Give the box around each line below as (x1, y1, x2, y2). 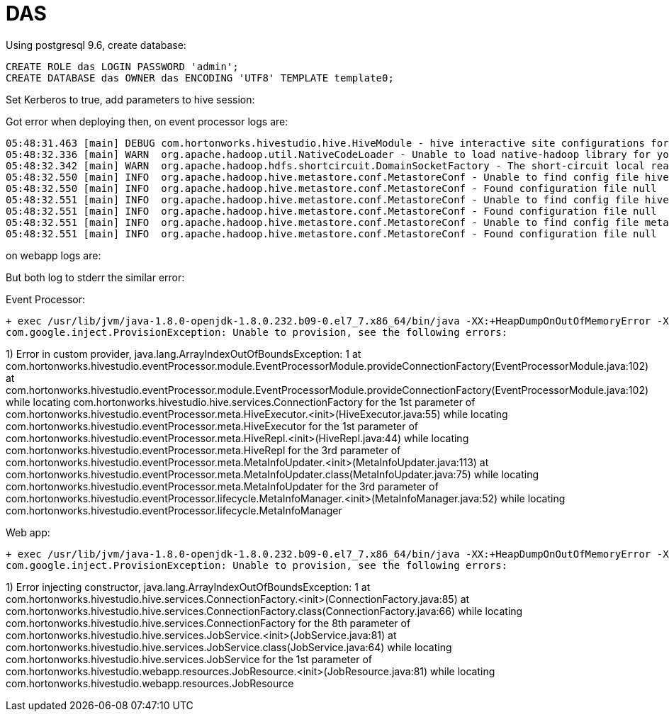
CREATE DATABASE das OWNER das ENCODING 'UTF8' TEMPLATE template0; (6, 72, 394, 84)
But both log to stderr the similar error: (6, 271, 185, 283)
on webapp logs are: (6, 249, 101, 261)
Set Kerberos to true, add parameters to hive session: (6, 93, 255, 106)
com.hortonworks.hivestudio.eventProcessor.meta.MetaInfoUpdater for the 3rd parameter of (6, 480, 439, 492)
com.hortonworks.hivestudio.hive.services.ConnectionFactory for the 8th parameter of (6, 616, 411, 629)
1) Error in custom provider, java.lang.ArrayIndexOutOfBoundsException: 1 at (6, 347, 361, 360)
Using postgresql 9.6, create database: (6, 38, 186, 51)
